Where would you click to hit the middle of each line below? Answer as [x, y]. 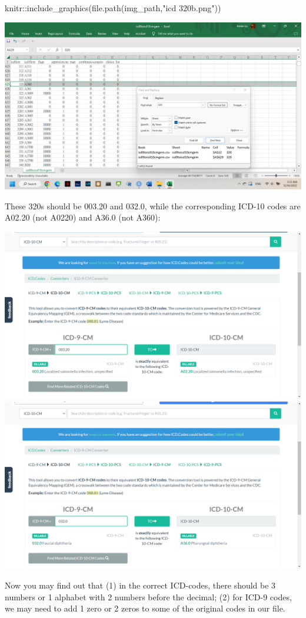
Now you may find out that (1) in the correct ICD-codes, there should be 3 [140, 585]
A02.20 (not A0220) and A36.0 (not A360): [83, 217]
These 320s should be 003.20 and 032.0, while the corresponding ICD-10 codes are [153, 206]
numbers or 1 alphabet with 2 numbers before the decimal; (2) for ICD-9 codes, [148, 596]
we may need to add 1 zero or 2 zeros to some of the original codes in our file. [145, 608]
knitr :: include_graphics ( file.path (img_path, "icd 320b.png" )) [113, 8]
